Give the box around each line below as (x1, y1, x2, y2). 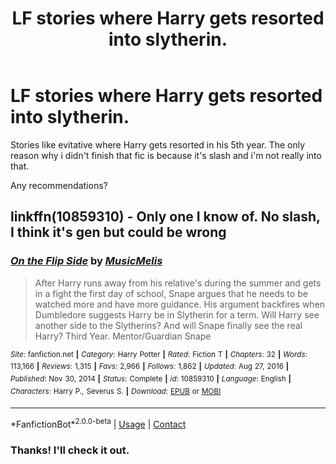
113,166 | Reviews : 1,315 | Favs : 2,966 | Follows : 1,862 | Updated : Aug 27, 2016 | (10, 362, 290, 372)
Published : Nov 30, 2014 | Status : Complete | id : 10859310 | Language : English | (10, 373, 292, 384)
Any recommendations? (10, 179, 108, 191)
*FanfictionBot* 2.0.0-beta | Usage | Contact (10, 417, 187, 430)
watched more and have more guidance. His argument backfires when (34, 298, 326, 310)
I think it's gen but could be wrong (10, 224, 227, 241)
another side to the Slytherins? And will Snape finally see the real (34, 319, 303, 331)
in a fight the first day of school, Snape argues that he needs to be (34, 287, 308, 299)
